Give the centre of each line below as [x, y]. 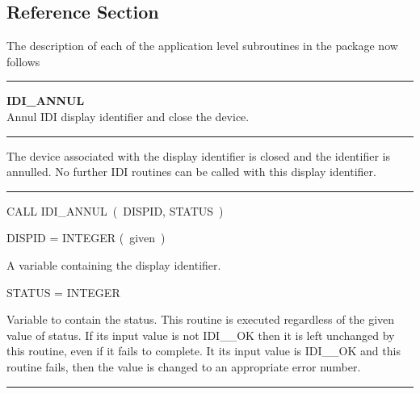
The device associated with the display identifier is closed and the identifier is [198, 155]
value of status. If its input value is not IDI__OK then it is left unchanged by [201, 335]
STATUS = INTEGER [63, 292]
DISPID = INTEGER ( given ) [86, 238]
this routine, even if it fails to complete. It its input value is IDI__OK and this [204, 351]
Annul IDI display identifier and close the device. [128, 116]
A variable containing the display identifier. [114, 264]
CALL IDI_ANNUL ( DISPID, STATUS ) [115, 210]
